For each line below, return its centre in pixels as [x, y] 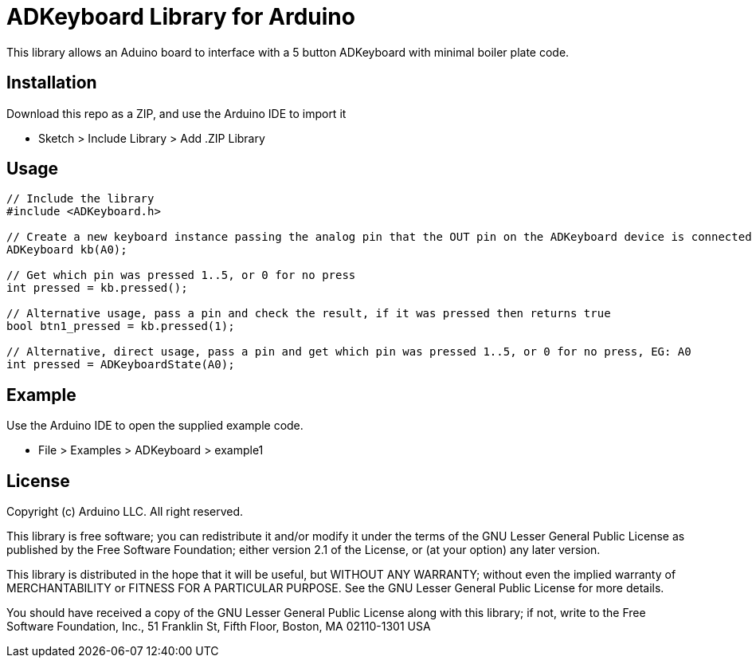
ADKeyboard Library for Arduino [181, 17]
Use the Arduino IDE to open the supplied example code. [155, 426]
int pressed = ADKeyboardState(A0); [121, 365]
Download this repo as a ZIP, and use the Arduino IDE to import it [176, 113]
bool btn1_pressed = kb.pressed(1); [121, 326]
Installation [52, 83]
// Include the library [80, 199]
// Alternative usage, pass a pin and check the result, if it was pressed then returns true [309, 314]
